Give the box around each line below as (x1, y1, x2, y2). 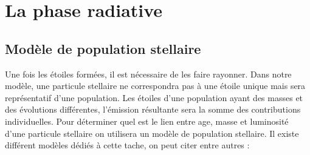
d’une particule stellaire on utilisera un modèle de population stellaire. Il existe (5, 127, 299, 139)
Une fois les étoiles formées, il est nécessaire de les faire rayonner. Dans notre (5, 67, 292, 80)
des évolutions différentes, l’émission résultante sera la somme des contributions (5, 103, 301, 116)
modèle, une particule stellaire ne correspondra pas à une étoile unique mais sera (5, 79, 306, 92)
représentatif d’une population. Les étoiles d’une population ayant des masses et (5, 91, 303, 104)
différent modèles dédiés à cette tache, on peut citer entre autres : (5, 139, 250, 151)
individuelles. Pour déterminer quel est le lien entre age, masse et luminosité (5, 114, 289, 127)
